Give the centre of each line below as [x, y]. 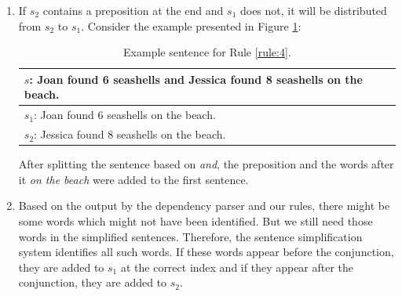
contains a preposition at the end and [133, 10]
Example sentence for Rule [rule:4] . [207, 52]
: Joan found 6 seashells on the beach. [125, 115]
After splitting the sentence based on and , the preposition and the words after [206, 164]
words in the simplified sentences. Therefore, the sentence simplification [190, 236]
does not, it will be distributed [313, 10]
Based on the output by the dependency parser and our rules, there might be [204, 206]
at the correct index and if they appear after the [237, 267]
